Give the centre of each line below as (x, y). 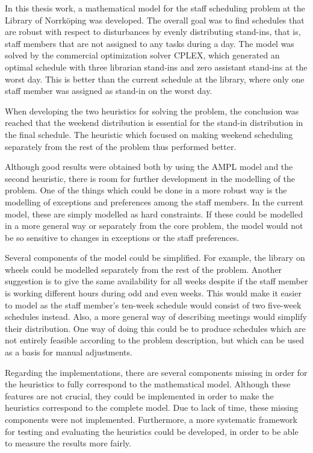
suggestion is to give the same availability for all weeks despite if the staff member (156, 281)
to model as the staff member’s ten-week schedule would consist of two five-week (153, 305)
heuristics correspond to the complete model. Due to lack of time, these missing (152, 408)
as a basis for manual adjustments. (69, 352)
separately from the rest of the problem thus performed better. (121, 146)
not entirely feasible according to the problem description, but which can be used (155, 340)
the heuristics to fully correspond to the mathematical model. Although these (148, 384)
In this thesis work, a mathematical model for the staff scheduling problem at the (155, 8)
